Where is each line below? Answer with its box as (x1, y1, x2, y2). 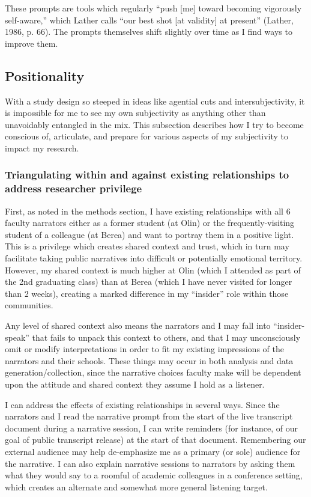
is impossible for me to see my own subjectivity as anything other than (5, 106, 266, 119)
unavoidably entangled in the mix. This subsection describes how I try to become (5, 118, 304, 130)
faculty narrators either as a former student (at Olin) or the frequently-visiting (5, 216, 295, 229)
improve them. (5, 37, 58, 49)
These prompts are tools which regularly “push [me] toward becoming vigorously (5, 2, 302, 14)
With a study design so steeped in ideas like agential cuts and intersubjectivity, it (5, 94, 305, 107)
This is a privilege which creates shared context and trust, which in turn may (5, 240, 289, 252)
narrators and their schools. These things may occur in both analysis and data (5, 354, 294, 367)
